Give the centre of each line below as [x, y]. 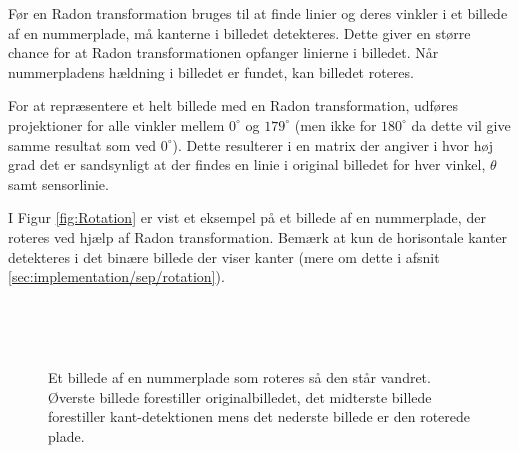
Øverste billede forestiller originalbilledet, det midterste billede [240, 396]
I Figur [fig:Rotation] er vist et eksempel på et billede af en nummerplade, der [247, 217]
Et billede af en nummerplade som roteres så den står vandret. [239, 376]
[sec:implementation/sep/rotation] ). [116, 276]
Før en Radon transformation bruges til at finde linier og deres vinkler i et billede [258, 13]
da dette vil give [461, 124]
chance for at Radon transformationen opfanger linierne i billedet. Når [223, 52]
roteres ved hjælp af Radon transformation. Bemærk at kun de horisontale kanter [258, 236]
